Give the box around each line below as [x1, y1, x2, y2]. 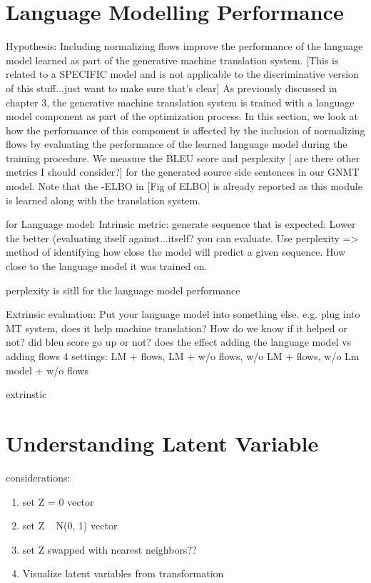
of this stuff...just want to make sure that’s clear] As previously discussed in [6, 80, 337, 95]
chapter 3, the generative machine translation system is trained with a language [6, 94, 355, 109]
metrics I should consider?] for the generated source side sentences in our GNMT [6, 164, 360, 179]
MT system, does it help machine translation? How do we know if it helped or [6, 320, 347, 335]
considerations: [6, 469, 71, 484]
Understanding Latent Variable [6, 428, 319, 457]
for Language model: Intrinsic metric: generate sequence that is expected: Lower [6, 216, 356, 231]
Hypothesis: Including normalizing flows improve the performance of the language [6, 39, 363, 54]
